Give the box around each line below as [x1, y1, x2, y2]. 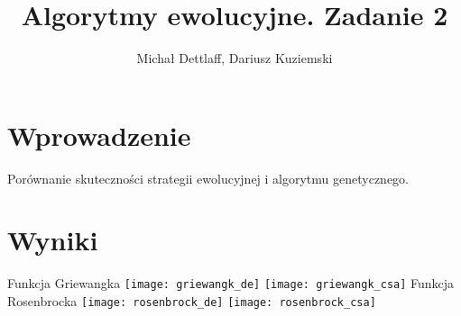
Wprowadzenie [7, 116, 191, 153]
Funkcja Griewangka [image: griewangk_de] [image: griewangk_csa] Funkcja [7, 274, 455, 293]
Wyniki [7, 221, 98, 258]
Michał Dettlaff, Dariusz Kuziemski [136, 49, 333, 68]
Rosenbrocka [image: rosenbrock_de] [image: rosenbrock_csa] [7, 292, 376, 311]
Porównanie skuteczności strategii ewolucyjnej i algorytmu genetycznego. [7, 168, 410, 187]
